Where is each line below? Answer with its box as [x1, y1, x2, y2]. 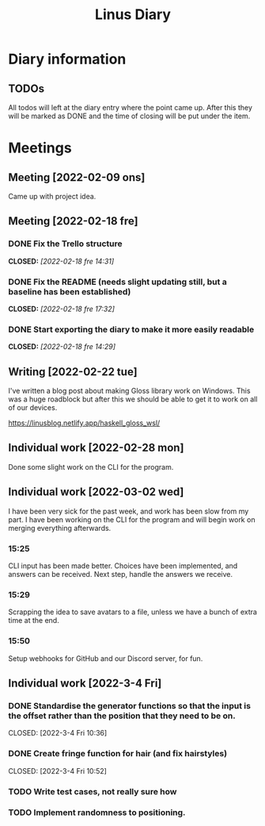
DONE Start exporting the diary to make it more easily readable [8, 324, 255, 335]
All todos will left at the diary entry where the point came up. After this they [8, 103, 253, 112]
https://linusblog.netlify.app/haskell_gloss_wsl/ [8, 418, 161, 428]
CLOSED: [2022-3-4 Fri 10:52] [8, 766, 107, 775]
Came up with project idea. [8, 192, 97, 201]
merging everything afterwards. [8, 523, 112, 532]
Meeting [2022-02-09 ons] [8, 171, 146, 184]
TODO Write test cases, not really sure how [8, 786, 177, 797]
